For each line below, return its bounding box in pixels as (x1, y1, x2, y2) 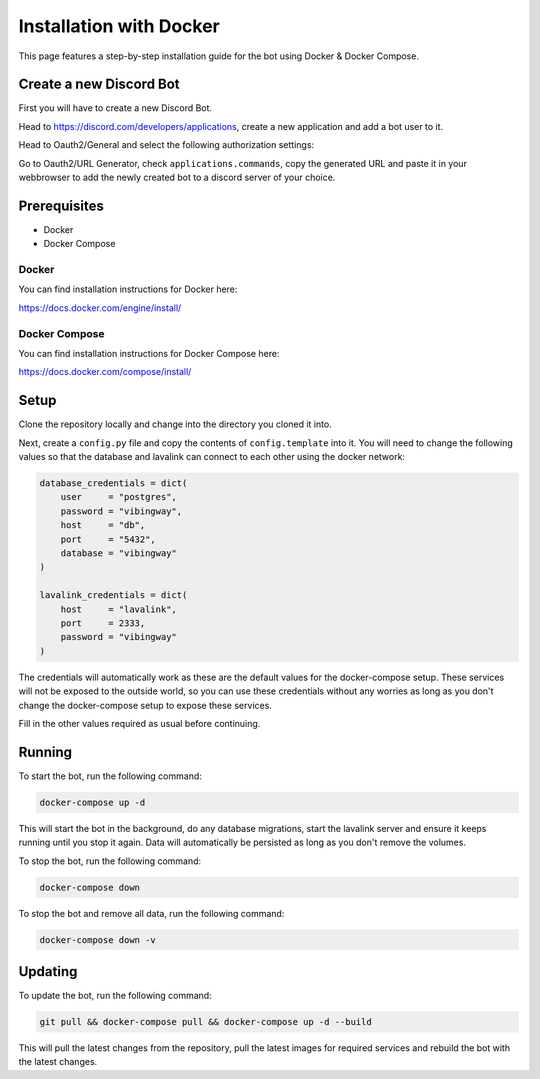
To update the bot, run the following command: (18, 990, 212, 1001)
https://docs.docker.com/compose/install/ (18, 366, 192, 378)
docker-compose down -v (39, 934, 157, 945)
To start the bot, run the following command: (18, 770, 202, 782)
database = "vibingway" (60, 548, 177, 559)
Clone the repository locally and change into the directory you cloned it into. (18, 418, 332, 430)
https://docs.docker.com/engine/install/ (18, 301, 182, 314)
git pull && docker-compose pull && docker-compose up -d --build (39, 1016, 372, 1027)
